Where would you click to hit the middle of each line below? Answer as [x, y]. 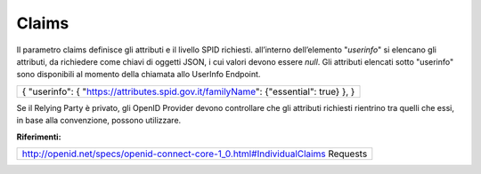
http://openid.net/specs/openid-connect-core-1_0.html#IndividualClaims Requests [195, 154]
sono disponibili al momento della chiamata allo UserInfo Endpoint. [139, 75]
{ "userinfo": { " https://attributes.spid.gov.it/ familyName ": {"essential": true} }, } [188, 91]
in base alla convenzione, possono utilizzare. [99, 121]
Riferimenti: [39, 137]
